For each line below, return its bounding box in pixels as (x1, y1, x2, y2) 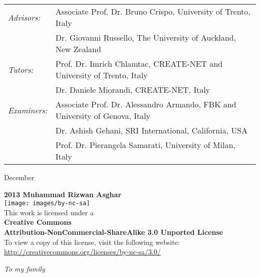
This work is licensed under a (4, 207, 94, 217)
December (4, 172, 34, 182)
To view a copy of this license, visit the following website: (4, 236, 180, 247)
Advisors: (8, 11, 40, 23)
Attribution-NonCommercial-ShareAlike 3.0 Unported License (4, 227, 223, 237)
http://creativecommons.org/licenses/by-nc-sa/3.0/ (4, 246, 161, 257)
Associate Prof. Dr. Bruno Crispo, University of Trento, (55, 6, 250, 17)
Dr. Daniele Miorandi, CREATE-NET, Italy (55, 84, 210, 95)
